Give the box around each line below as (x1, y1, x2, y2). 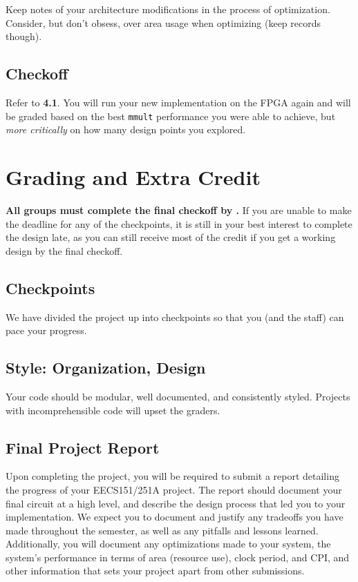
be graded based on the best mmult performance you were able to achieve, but (6, 108, 336, 123)
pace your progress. (6, 323, 87, 338)
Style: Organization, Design (6, 357, 206, 378)
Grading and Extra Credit (6, 163, 261, 191)
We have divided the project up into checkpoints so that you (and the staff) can (6, 309, 344, 324)
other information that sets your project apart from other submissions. (6, 563, 305, 578)
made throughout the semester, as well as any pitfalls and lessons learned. (6, 523, 319, 537)
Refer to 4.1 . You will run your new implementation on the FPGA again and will (6, 95, 351, 109)
